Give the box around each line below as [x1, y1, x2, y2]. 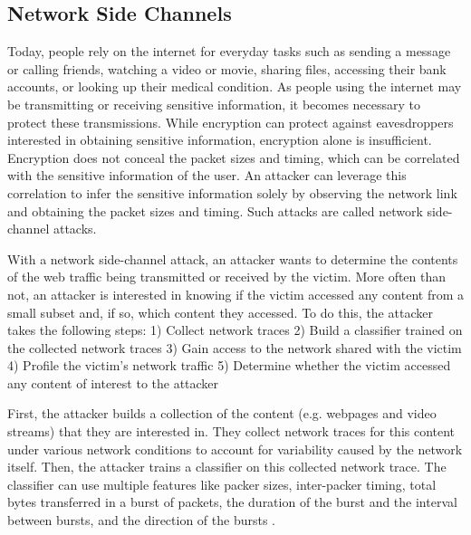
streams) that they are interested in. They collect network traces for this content [7, 422, 456, 441]
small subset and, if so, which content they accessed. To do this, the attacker [7, 302, 433, 321]
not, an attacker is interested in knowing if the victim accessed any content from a [7, 284, 464, 303]
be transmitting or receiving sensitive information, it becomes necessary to [7, 94, 421, 113]
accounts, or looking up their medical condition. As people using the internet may [7, 77, 462, 96]
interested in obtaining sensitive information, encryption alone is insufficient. [7, 130, 432, 149]
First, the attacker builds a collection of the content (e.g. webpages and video [7, 404, 437, 423]
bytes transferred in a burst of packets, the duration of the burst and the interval [7, 492, 457, 511]
